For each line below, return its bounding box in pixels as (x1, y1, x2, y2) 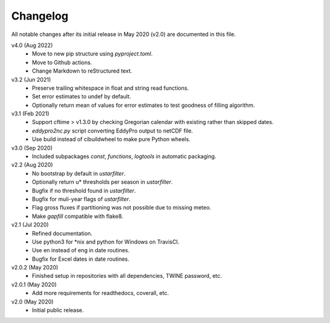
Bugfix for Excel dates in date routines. (32, 255, 130, 263)
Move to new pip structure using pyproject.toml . (32, 50, 153, 57)
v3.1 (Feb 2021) (11, 110, 50, 117)
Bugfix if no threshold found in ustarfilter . (32, 187, 136, 194)
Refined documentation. (32, 230, 93, 237)
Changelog (11, 9, 68, 23)
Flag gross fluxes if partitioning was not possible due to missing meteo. (32, 204, 211, 211)
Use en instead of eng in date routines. (32, 247, 130, 254)
